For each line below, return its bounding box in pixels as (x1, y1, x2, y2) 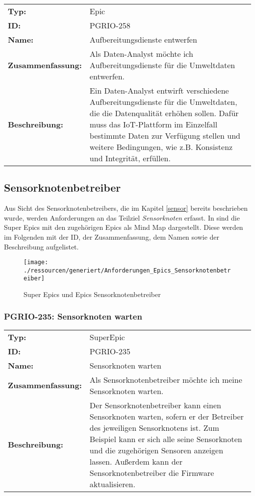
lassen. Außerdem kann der (89, 455, 182, 467)
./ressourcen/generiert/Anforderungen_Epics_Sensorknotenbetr (24, 267, 231, 274)
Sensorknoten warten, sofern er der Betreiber (89, 410, 244, 422)
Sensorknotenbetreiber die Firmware (89, 467, 214, 478)
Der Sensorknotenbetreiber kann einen (89, 399, 221, 411)
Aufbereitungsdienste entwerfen (89, 34, 197, 45)
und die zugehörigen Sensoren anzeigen (89, 444, 224, 456)
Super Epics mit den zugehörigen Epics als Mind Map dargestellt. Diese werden (4, 222, 243, 232)
